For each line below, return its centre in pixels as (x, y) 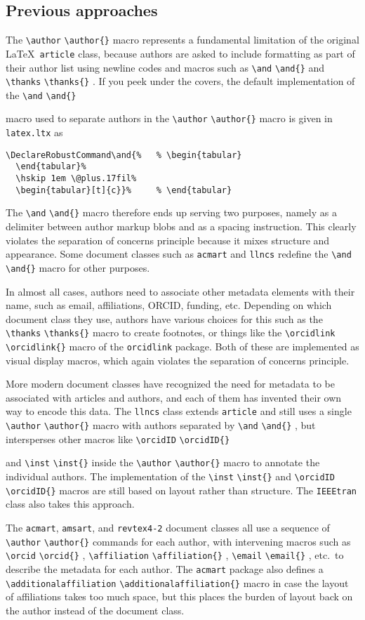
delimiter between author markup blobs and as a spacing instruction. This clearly (181, 226)
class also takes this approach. (70, 504)
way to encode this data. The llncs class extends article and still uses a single (179, 411)
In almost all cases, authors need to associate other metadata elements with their (180, 291)
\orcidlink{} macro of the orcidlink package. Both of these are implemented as (182, 347)
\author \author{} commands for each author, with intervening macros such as (178, 541)
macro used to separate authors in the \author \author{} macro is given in (169, 118)
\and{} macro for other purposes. (78, 267)
